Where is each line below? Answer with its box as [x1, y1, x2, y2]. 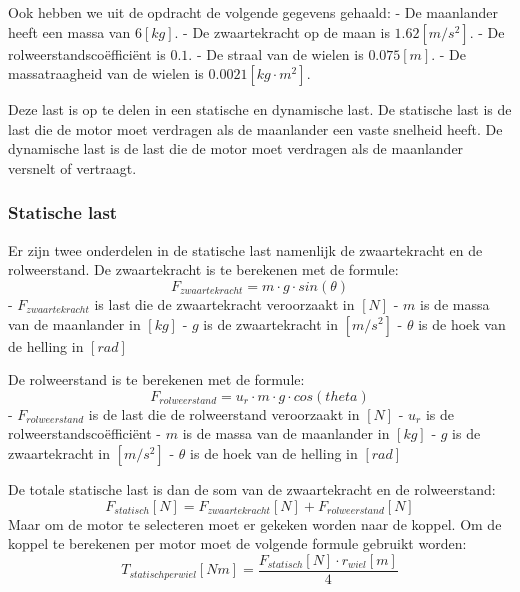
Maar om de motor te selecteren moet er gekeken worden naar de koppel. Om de [8, 513, 502, 534]
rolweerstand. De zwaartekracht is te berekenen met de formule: [8, 259, 399, 280]
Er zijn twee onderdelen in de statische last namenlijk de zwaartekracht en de [8, 239, 483, 260]
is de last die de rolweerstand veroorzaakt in [88, 403, 360, 424]
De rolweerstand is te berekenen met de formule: [8, 369, 305, 390]
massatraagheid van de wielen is [8, 63, 204, 84]
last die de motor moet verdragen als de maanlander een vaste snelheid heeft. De [8, 118, 503, 139]
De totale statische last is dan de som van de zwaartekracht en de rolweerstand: [8, 478, 496, 499]
